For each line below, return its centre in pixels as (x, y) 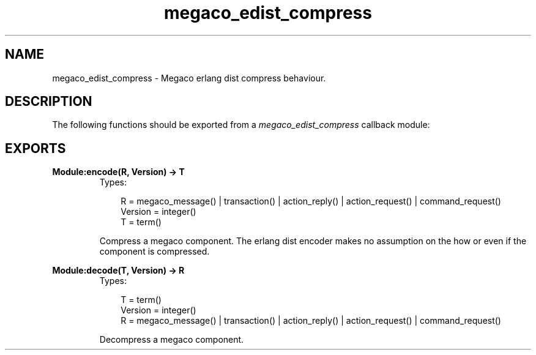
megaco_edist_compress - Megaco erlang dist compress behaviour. (189, 78)
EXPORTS (35, 148)
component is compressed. (154, 252)
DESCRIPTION (49, 102)
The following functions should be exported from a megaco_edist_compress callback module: (241, 125)
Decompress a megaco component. (172, 340)
